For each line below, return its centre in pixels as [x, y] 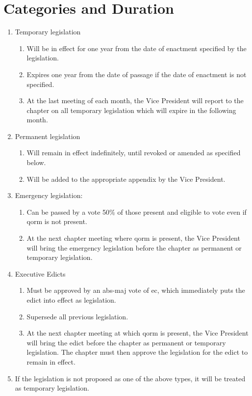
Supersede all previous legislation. [77, 316]
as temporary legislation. [52, 388]
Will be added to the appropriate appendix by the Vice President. [126, 179]
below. [36, 162]
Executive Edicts [40, 273]
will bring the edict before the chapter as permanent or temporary [126, 342]
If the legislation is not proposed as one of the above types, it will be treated [130, 378]
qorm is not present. [57, 221]
